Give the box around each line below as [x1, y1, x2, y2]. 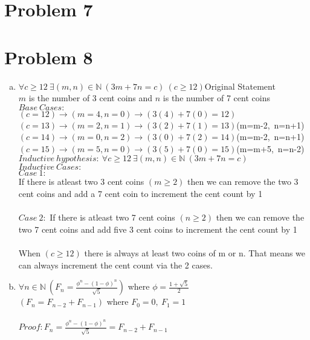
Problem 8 [4, 44, 93, 69]
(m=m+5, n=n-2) [236, 142, 305, 155]
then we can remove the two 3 [187, 175, 299, 188]
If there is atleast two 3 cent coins [18, 175, 144, 188]
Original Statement [204, 79, 276, 92]
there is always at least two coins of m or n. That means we [84, 247, 306, 259]
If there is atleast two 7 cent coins [50, 211, 175, 224]
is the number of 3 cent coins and [28, 92, 153, 104]
